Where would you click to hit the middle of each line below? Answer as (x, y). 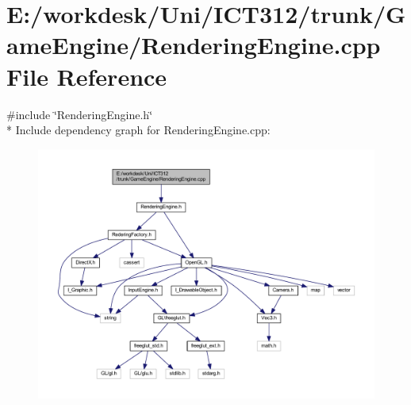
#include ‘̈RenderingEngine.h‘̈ (80, 114)
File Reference (87, 76)
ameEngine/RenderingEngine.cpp (194, 45)
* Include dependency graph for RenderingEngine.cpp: (138, 130)
